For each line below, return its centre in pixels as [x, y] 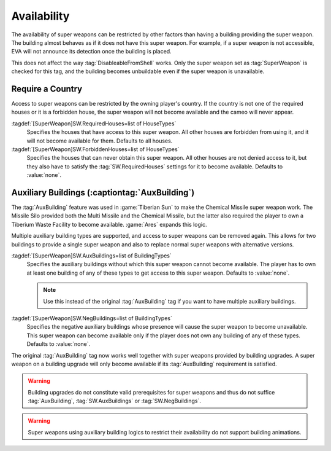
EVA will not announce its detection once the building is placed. [91, 52]
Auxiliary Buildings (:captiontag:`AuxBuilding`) [103, 193]
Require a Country [47, 89]
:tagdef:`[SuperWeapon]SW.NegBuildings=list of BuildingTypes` [92, 318]
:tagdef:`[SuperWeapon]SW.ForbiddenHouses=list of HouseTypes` [95, 149]
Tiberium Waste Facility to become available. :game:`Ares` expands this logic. [109, 224]
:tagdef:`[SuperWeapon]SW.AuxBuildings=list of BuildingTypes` [91, 256]
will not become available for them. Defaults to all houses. [100, 141]
